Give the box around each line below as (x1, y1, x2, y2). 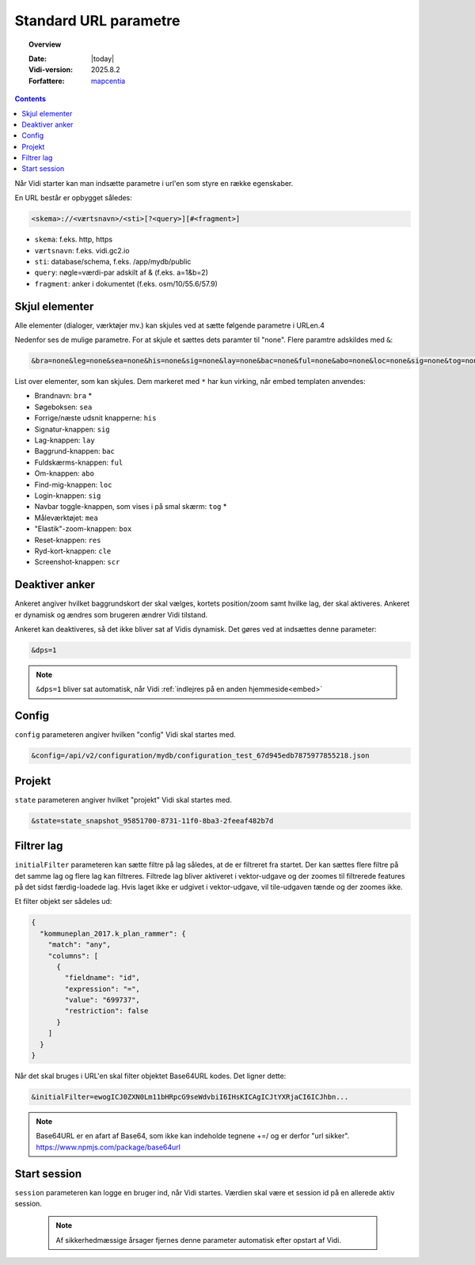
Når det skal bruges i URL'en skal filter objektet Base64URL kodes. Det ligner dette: (14, 1071, 287, 1081)
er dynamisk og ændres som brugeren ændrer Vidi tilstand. (14, 610, 208, 619)
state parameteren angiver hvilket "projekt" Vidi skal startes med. (14, 795, 233, 804)
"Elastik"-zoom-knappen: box (34, 524, 132, 534)
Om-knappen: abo (34, 469, 95, 478)
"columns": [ (47, 951, 99, 960)
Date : (28, 54, 47, 63)
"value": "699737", (64, 996, 140, 1005)
